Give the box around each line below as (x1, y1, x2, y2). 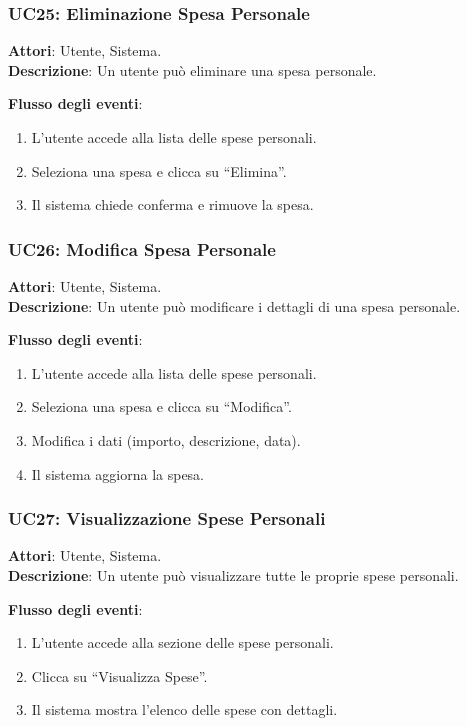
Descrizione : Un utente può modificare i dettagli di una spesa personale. (8, 295, 461, 316)
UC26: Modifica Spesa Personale (8, 236, 276, 261)
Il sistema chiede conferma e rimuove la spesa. (31, 194, 314, 215)
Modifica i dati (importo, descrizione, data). (31, 429, 301, 450)
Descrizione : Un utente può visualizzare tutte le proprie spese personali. (8, 564, 459, 585)
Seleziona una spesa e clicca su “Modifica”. (31, 396, 292, 417)
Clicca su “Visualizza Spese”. (31, 665, 208, 686)
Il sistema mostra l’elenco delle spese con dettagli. (31, 699, 338, 720)
